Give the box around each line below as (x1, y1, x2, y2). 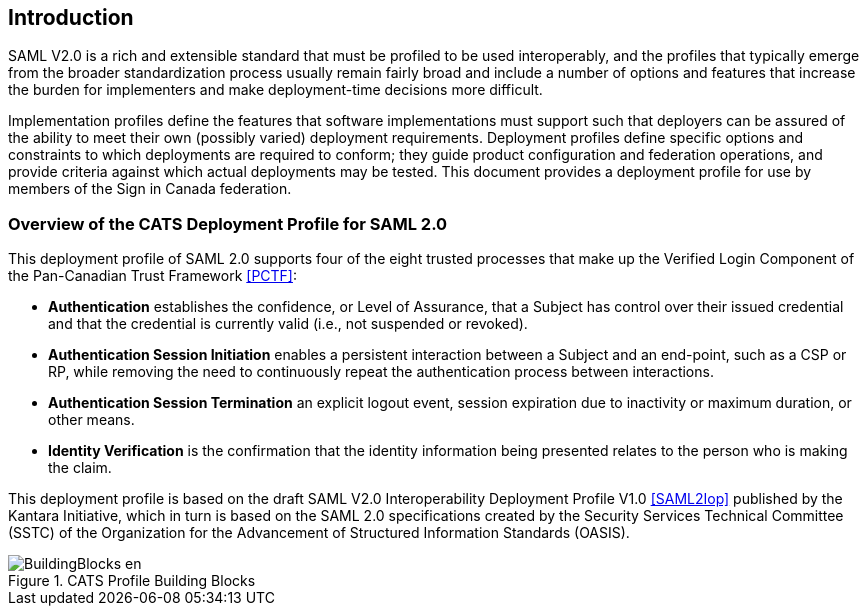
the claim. (48, 459, 112, 477)
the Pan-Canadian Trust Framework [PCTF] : (8, 267, 298, 285)
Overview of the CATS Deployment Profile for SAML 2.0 (8, 213, 448, 234)
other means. (48, 411, 135, 429)
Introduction (8, 5, 134, 30)
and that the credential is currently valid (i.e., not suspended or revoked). (48, 315, 528, 333)
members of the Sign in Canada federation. (8, 180, 292, 198)
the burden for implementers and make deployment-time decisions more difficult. (8, 81, 543, 99)
